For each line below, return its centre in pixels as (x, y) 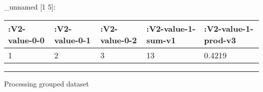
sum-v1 (161, 40)
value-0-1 (73, 40)
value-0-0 (27, 40)
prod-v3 (220, 40)
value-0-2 (119, 40)
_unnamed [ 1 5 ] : (30, 7)
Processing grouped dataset (47, 83)
